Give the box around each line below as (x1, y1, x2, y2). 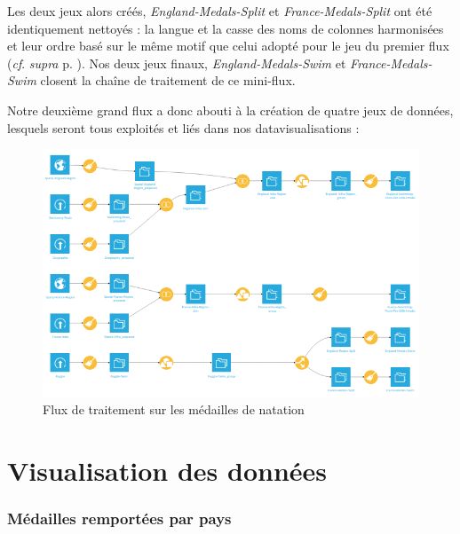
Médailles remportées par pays (7, 507, 232, 530)
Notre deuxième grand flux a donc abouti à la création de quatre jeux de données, (7, 100, 454, 119)
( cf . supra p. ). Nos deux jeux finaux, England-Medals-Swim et (7, 53, 346, 72)
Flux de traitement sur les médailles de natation (43, 400, 305, 419)
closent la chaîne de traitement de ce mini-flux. (40, 71, 296, 90)
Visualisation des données (7, 452, 327, 489)
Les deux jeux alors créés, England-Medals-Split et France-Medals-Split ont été (7, 2, 432, 20)
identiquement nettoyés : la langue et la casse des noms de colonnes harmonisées (7, 19, 444, 37)
